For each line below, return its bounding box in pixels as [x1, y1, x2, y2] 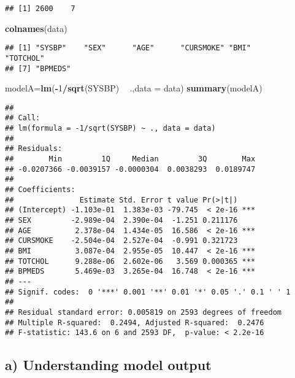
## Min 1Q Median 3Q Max [5, 155, 256, 164]
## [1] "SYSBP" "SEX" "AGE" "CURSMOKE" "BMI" [5, 44, 251, 53]
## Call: [5, 114, 40, 123]
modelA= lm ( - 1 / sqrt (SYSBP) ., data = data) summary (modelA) [5, 82, 262, 94]
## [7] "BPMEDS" [5, 64, 71, 73]
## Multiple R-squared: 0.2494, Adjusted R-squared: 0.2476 [5, 318, 264, 327]
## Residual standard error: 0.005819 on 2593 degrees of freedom [5, 307, 282, 317]
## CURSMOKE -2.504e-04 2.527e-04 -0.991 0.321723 [5, 236, 238, 245]
